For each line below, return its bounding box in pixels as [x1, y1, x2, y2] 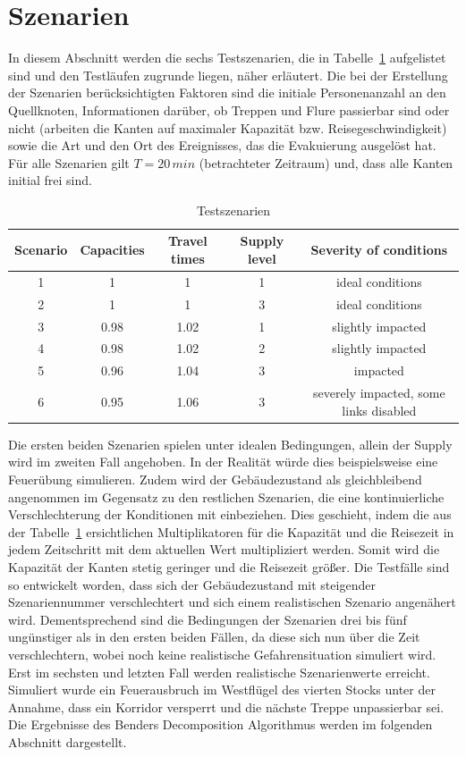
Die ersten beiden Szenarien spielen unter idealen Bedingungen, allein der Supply [8, 434, 453, 453]
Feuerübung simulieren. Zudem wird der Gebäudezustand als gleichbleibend [8, 470, 422, 488]
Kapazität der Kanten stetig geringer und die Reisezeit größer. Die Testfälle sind [8, 557, 450, 576]
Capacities [80, 240, 145, 259]
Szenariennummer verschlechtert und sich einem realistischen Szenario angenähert [8, 593, 456, 611]
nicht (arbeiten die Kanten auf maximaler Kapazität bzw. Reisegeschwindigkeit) [8, 118, 447, 137]
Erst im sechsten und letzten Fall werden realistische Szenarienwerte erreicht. [8, 662, 430, 681]
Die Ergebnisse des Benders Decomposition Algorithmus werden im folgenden [8, 715, 433, 734]
